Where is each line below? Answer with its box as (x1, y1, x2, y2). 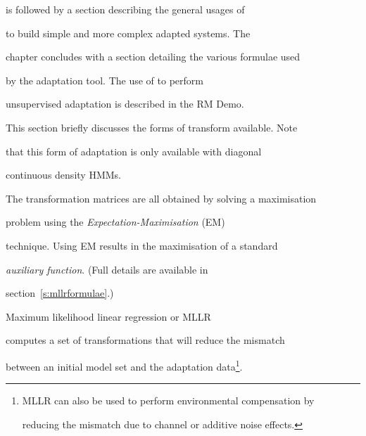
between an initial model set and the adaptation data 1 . (6, 357, 243, 373)
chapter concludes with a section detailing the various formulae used (6, 49, 301, 64)
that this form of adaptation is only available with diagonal (6, 143, 262, 158)
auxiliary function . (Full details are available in (6, 262, 208, 276)
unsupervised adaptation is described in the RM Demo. (6, 96, 244, 111)
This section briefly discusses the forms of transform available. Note (6, 120, 298, 134)
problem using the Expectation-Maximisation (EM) (6, 214, 225, 229)
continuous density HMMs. (6, 167, 121, 182)
